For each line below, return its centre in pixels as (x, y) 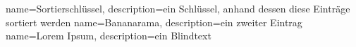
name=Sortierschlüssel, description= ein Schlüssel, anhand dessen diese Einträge (178, 8)
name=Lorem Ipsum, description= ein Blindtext (109, 36)
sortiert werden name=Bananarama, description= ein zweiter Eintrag (154, 22)
